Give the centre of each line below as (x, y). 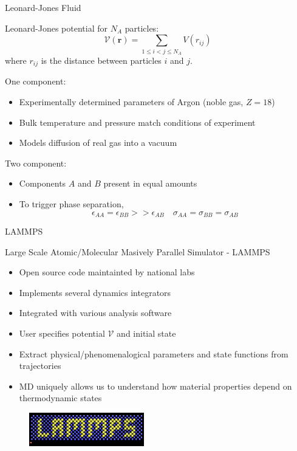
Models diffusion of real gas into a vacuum (98, 143)
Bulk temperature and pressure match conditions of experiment (137, 122)
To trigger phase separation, (71, 203)
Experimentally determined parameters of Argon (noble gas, (131, 101)
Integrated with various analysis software (95, 313)
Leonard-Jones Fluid (43, 7)
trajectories (40, 366)
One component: (36, 81)
